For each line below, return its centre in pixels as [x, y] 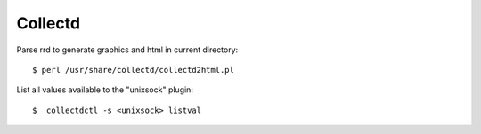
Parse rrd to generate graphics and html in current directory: [127, 50]
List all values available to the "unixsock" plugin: [105, 90]
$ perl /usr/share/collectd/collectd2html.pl [134, 70]
